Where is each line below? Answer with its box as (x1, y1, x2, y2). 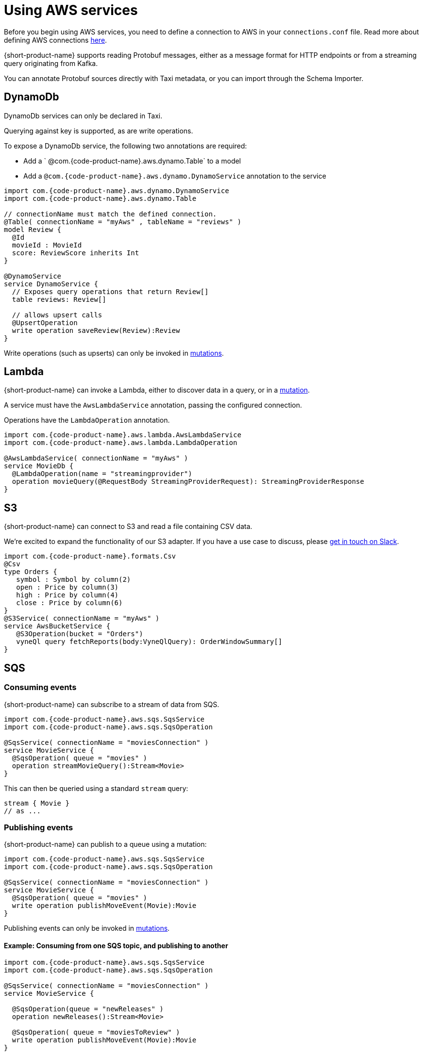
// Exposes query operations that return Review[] (12, 287, 209, 296)
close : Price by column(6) (16, 599, 123, 607)
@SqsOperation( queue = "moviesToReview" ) (12, 1028, 180, 1037)
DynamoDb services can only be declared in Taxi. (4, 111, 163, 120)
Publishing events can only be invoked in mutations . (4, 924, 170, 933)
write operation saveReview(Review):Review (12, 326, 180, 334)
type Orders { (4, 568, 57, 576)
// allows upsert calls (12, 311, 102, 319)
